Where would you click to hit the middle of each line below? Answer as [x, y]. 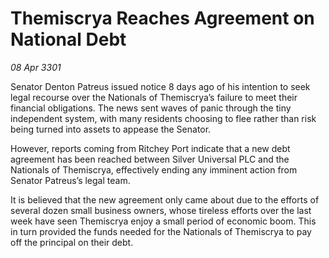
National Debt [68, 39]
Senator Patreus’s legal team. [70, 180]
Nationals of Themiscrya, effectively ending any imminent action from [154, 169]
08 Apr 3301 [36, 67]
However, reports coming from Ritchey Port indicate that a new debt [150, 148]
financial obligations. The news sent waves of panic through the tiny [151, 108]
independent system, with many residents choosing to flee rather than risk [163, 118]
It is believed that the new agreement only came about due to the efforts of [165, 199]
